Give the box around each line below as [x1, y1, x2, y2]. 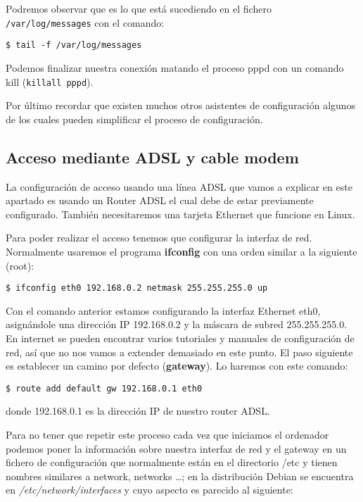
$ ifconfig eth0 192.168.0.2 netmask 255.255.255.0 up [6, 283, 268, 294]
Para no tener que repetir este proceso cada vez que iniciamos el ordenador [6, 427, 329, 441]
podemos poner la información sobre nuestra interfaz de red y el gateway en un [6, 441, 347, 456]
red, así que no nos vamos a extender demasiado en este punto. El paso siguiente [6, 344, 353, 359]
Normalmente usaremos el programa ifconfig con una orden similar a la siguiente [6, 244, 357, 258]
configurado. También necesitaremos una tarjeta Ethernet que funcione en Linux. [6, 206, 355, 221]
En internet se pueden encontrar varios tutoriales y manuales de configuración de [6, 330, 355, 345]
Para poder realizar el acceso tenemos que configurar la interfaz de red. [6, 230, 312, 245]
